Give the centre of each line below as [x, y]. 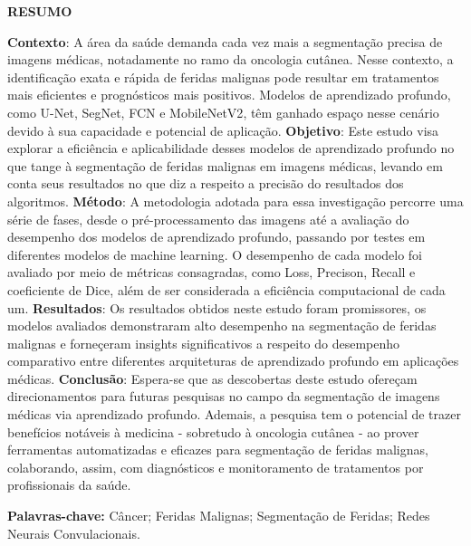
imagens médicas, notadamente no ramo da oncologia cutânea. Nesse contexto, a [231, 59]
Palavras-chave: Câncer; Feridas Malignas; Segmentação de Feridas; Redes [219, 516]
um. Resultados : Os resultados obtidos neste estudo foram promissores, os [217, 307]
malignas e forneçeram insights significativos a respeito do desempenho [204, 343]
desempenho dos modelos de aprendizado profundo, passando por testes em [216, 237]
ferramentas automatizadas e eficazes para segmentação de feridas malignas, [218, 450]
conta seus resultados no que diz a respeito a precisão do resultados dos [206, 183]
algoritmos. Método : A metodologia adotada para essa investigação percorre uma [235, 201]
